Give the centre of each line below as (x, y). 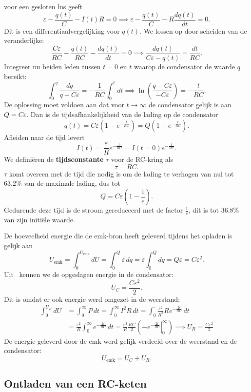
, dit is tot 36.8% (214, 210)
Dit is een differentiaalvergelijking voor (62, 30)
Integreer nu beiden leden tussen (52, 66)
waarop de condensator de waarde (185, 66)
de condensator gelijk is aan (190, 105)
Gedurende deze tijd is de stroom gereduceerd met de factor (94, 210)
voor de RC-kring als (142, 159)
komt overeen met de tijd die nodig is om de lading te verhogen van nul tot (121, 173)
